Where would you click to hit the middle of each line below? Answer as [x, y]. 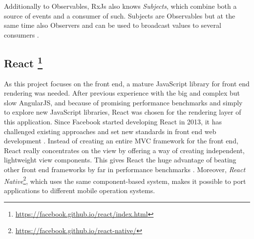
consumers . [21, 34]
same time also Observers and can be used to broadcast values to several [113, 25]
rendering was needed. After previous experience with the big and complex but [122, 93]
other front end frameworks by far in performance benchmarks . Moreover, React [125, 169]
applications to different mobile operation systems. [80, 190]
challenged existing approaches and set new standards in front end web [110, 131]
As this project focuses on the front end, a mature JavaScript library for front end [127, 83]
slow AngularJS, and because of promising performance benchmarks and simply [123, 102]
